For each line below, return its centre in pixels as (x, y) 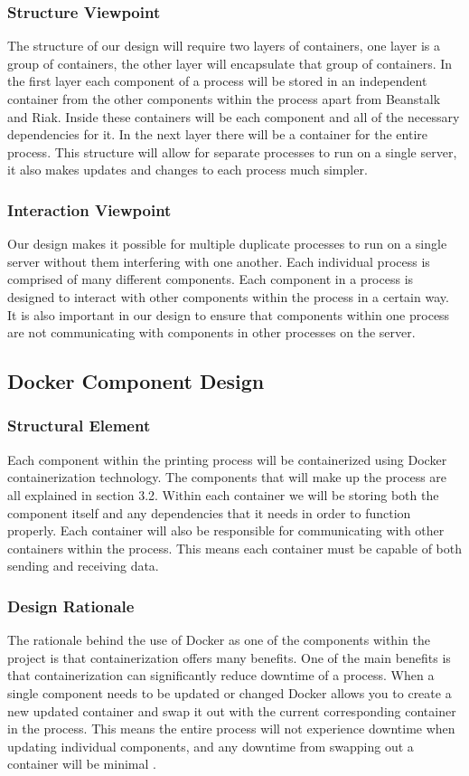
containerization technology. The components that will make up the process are (227, 477)
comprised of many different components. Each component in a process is (211, 279)
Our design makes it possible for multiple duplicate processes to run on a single (227, 244)
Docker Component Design (136, 381)
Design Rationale (71, 606)
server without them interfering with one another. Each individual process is (219, 261)
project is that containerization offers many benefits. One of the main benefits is (229, 657)
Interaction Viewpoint (89, 209)
